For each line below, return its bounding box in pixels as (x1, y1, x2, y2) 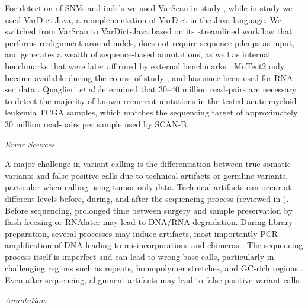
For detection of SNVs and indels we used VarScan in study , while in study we (5, 2, 293, 14)
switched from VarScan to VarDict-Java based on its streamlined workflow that (5, 25, 293, 37)
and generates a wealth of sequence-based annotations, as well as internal (5, 48, 271, 60)
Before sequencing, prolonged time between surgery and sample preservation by (5, 204, 293, 216)
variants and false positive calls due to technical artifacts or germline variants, (5, 169, 288, 181)
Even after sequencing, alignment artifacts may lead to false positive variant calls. (5, 274, 301, 286)
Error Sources (5, 137, 55, 150)
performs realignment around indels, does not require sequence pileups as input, (5, 36, 295, 49)
